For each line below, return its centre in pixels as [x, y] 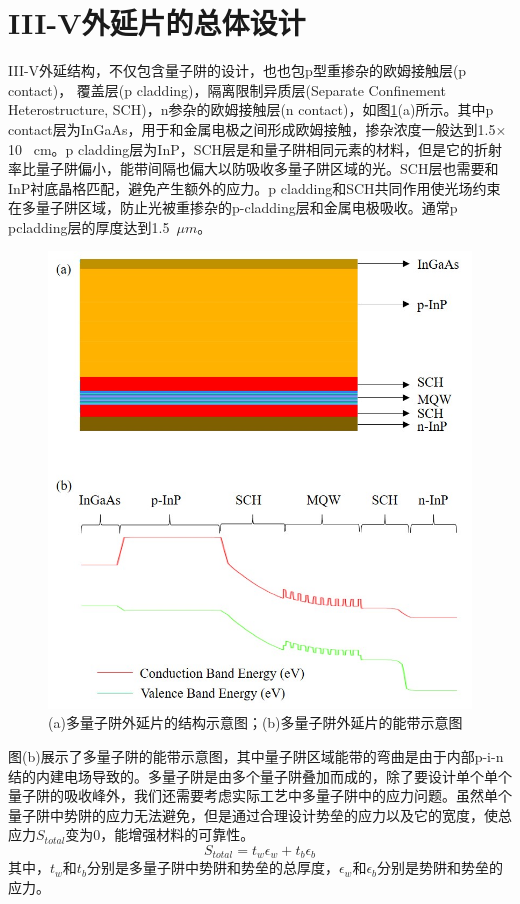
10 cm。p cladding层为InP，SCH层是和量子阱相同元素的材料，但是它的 [241, 148]
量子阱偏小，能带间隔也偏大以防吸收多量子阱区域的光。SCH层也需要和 [267, 168]
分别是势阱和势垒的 [440, 867]
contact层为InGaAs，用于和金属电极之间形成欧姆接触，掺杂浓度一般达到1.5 [252, 128]
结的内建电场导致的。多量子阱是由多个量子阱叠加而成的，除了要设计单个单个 [260, 775]
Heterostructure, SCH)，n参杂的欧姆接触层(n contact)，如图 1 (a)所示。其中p [251, 109]
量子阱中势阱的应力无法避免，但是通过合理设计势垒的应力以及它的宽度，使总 [260, 814]
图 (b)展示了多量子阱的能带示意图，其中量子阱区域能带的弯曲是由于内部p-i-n [256, 755]
